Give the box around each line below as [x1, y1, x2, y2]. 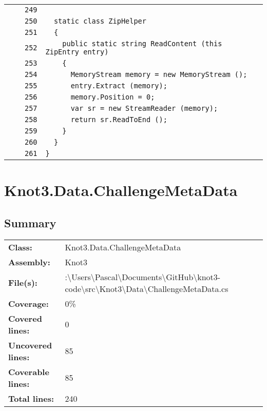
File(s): [8, 277, 37, 289]
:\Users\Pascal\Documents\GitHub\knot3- [65, 270, 221, 283]
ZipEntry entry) [45, 48, 109, 56]
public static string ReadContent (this [62, 40, 222, 48]
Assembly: [8, 256, 50, 268]
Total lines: [8, 392, 54, 404]
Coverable [8, 365, 49, 378]
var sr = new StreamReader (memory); [70, 104, 218, 112]
